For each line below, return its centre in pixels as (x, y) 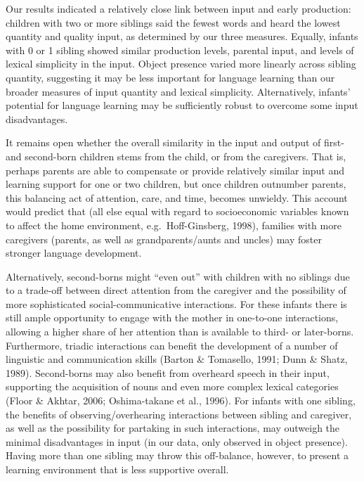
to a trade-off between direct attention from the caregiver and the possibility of (176, 290)
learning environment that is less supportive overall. (117, 469)
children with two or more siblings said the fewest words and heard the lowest (173, 22)
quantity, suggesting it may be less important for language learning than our (170, 77)
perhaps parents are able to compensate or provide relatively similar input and (175, 170)
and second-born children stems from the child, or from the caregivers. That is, (176, 156)
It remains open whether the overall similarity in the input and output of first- (175, 142)
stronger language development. (74, 253)
